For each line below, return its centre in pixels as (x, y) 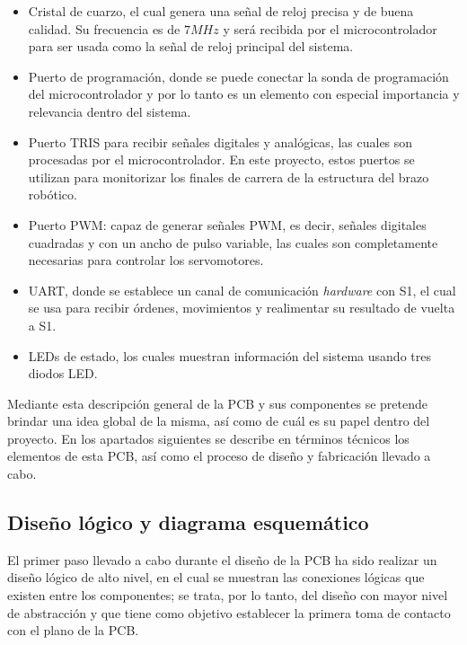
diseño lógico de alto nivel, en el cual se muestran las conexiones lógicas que (216, 577)
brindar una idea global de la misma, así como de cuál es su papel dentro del (219, 421)
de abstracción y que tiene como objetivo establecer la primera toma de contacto (229, 612)
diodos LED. (63, 373)
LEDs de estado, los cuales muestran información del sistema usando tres (229, 355)
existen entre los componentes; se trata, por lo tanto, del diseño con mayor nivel (228, 595)
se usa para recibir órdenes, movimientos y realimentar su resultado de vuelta (242, 308)
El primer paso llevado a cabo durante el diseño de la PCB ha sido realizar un (222, 559)
